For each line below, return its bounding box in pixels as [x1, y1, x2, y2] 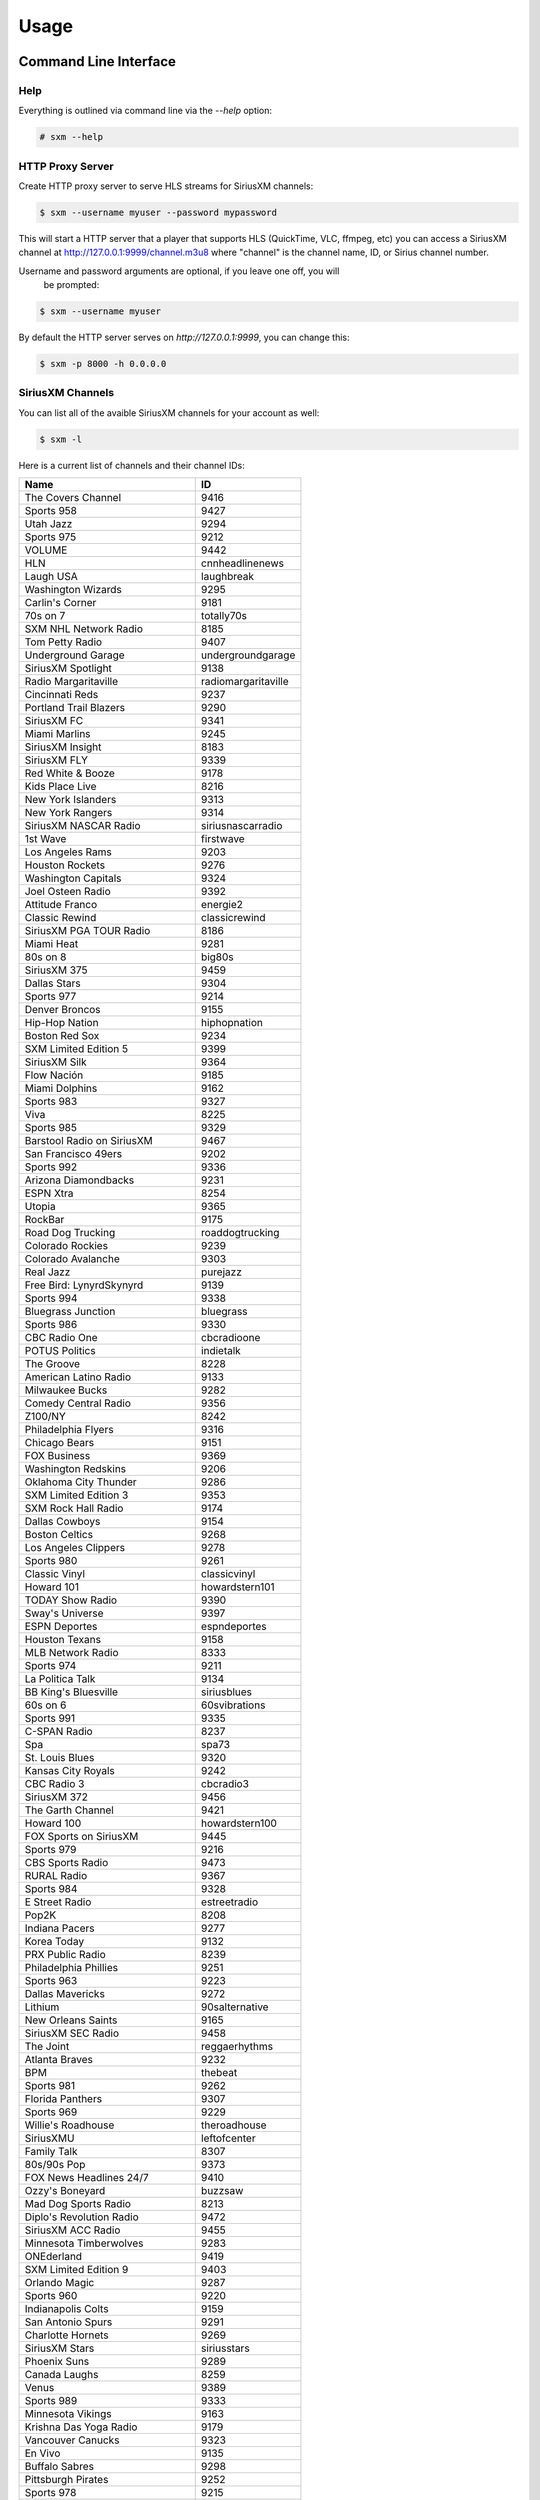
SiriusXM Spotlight [24, 661, 112, 675]
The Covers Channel [24, 491, 122, 505]
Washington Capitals [24, 871, 122, 885]
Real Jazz [24, 1265, 71, 1279]
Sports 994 [24, 1291, 78, 1305]
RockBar [24, 1213, 65, 1227]
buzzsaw [200, 2184, 244, 2198]
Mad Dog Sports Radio [24, 2197, 132, 2211]
